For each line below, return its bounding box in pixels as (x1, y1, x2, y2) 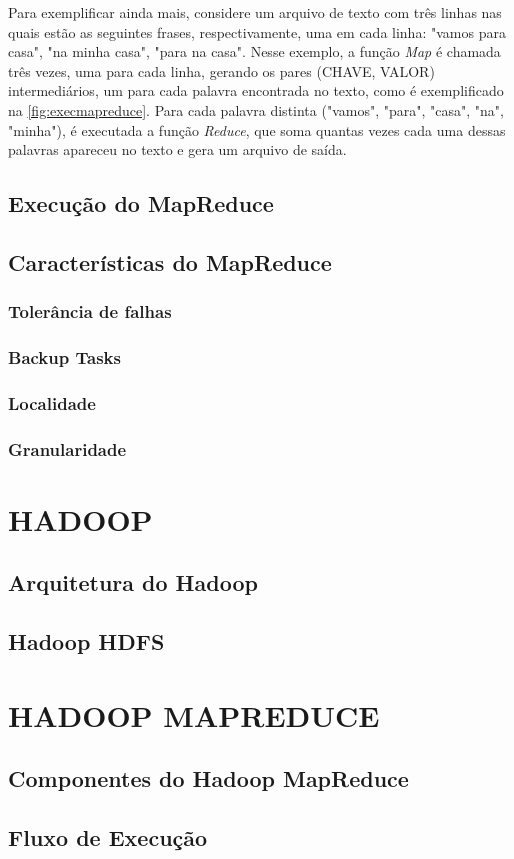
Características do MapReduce (8, 246, 332, 277)
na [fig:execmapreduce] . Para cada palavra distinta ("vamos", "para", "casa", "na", (8, 99, 504, 120)
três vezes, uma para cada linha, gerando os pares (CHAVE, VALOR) (8, 60, 435, 81)
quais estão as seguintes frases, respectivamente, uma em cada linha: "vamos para (8, 21, 506, 42)
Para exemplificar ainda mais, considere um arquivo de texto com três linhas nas (8, 2, 502, 22)
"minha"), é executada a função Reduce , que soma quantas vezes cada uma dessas (8, 119, 506, 140)
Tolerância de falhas (8, 299, 172, 324)
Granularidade (8, 436, 127, 461)
